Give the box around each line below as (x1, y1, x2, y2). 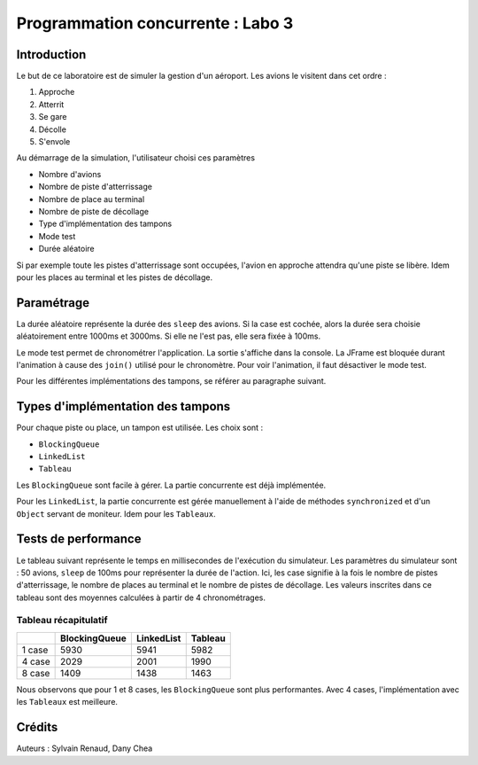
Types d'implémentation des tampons (16, 399, 231, 414)
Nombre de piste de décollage (38, 206, 150, 216)
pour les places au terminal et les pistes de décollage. (16, 271, 212, 283)
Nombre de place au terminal (38, 193, 145, 204)
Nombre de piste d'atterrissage (38, 182, 152, 192)
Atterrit (38, 98, 65, 110)
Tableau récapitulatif (16, 614, 108, 627)
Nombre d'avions (38, 168, 102, 179)
